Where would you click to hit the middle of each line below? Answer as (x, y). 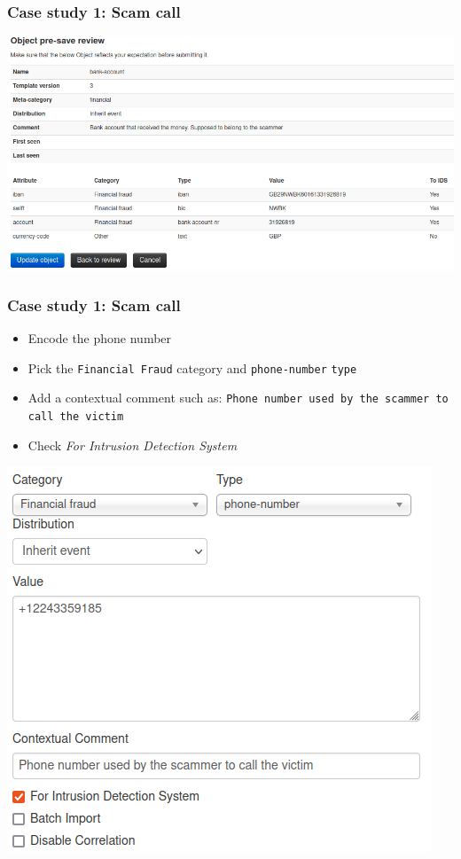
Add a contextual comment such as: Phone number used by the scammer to (238, 398)
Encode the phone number (100, 338)
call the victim (76, 417)
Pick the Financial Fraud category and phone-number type (192, 367)
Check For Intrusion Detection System (133, 445)
